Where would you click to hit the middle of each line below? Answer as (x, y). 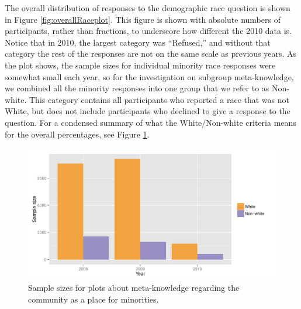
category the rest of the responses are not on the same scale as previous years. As (151, 54)
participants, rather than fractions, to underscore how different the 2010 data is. (148, 31)
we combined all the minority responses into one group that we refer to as (137, 88)
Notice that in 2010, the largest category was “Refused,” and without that (138, 42)
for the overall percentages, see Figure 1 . (77, 134)
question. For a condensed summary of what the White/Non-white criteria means (150, 122)
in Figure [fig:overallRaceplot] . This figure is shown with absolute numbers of (143, 19)
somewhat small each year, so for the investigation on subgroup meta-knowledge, (149, 76)
